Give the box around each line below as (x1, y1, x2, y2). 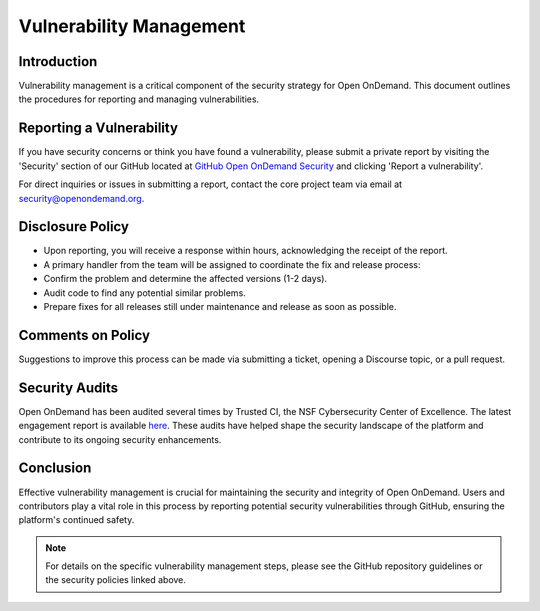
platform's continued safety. (18, 514, 135, 526)
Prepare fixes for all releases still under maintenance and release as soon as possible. (43, 301, 397, 312)
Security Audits (18, 379, 119, 396)
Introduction (18, 53, 98, 70)
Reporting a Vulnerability (18, 120, 179, 137)
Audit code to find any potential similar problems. (43, 286, 247, 299)
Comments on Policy (18, 326, 150, 344)
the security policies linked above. (45, 574, 187, 586)
